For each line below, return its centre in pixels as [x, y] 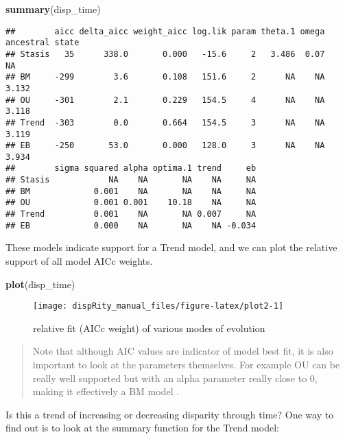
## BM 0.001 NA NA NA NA [131, 191]
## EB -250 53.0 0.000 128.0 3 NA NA [165, 146]
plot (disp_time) [40, 284]
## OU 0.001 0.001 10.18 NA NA [131, 203]
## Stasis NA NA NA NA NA [131, 180]
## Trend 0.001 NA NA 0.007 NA [131, 214]
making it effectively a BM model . [106, 391]
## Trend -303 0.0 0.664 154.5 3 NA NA [165, 122]
